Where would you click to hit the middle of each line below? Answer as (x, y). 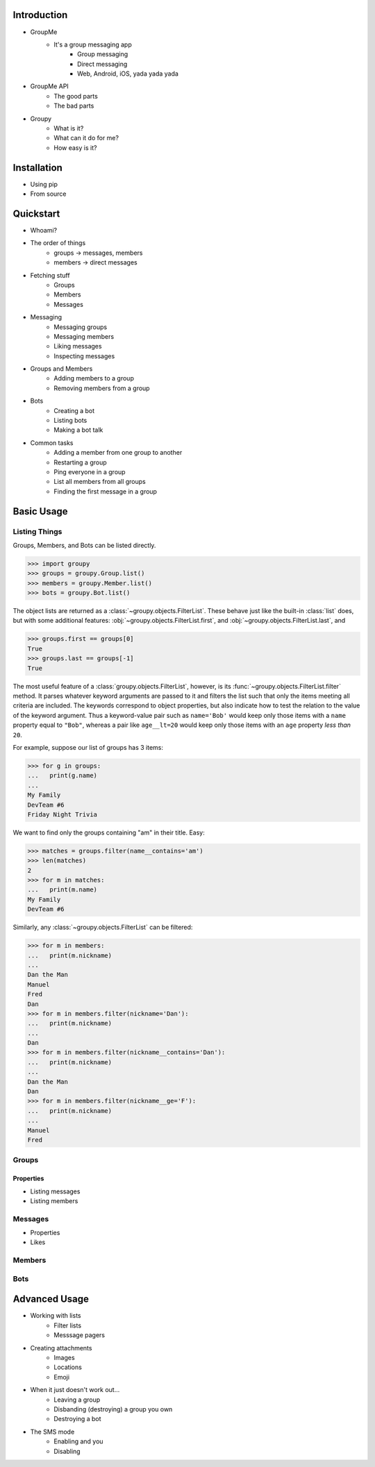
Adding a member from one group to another (118, 453)
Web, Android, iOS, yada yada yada (128, 74)
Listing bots (70, 421)
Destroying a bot (77, 1419)
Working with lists (56, 1316)
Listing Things (37, 531)
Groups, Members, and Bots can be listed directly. (84, 545)
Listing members (54, 1200)
